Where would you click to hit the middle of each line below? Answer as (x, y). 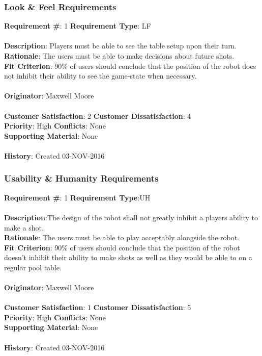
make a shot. (24, 227)
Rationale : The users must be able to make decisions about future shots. (119, 56)
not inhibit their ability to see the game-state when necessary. (100, 76)
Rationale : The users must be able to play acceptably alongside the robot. (122, 237)
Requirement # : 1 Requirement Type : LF (78, 26)
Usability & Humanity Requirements (81, 178)
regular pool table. (33, 267)
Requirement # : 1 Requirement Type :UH (77, 197)
